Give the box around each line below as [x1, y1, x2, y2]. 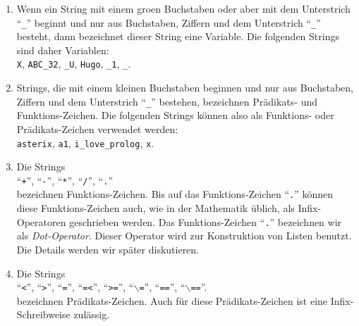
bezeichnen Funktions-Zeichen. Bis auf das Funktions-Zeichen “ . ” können [16, 187, 334, 201]
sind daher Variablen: [16, 42, 109, 57]
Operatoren [16, 214, 66, 229]
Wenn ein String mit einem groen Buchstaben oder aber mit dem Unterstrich [16, 1, 351, 15]
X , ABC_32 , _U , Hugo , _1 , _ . [16, 56, 131, 71]
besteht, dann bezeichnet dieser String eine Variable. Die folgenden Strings [16, 29, 339, 44]
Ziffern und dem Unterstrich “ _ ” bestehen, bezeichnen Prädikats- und [16, 94, 318, 108]
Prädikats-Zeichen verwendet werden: [16, 121, 178, 136]
